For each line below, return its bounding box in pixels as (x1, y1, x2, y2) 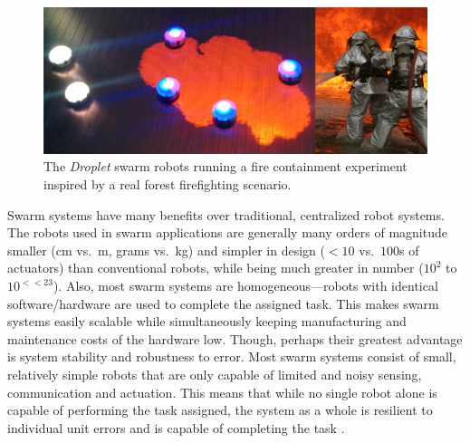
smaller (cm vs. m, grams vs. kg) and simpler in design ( (7, 240, 325, 259)
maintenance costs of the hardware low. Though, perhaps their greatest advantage (7, 329, 463, 348)
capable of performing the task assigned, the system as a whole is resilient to (7, 400, 433, 419)
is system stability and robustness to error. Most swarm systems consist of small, (7, 347, 456, 366)
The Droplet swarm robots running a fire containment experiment (43, 157, 408, 176)
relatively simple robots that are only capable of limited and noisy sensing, (7, 365, 422, 384)
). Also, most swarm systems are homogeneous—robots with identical (53, 276, 438, 295)
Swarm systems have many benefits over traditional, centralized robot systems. (7, 205, 445, 224)
